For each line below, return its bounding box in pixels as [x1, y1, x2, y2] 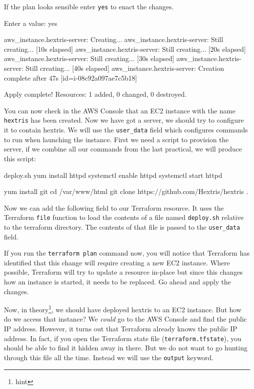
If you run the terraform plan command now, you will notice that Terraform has [4, 248, 250, 258]
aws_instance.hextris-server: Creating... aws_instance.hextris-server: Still [4, 34, 223, 44]
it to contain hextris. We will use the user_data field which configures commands [4, 125, 248, 135]
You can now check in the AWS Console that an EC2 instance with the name [4, 105, 235, 115]
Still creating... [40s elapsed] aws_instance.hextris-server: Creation [25, 63, 224, 73]
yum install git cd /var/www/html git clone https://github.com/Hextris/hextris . [4, 186, 248, 196]
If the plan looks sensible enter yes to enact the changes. [4, 1, 174, 11]
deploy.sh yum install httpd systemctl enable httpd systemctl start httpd [4, 170, 223, 180]
